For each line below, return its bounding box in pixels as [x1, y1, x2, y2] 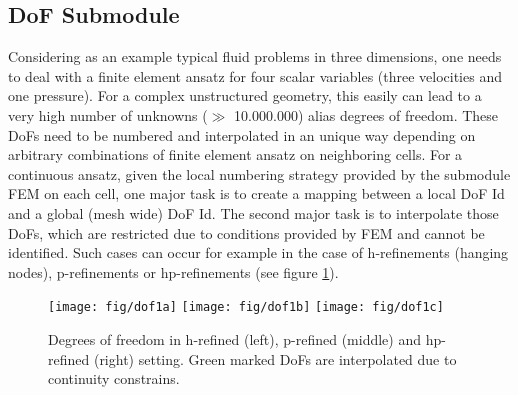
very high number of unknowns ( [8, 104, 208, 125]
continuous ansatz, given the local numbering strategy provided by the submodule [8, 163, 511, 184]
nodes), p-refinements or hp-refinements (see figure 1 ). [8, 261, 339, 282]
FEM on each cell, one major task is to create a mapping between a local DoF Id [8, 183, 505, 204]
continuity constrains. [48, 368, 180, 389]
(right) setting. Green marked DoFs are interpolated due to [93, 348, 457, 369]
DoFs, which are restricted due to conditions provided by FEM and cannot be [8, 222, 485, 243]
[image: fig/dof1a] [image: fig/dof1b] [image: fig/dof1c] [48, 300, 444, 315]
